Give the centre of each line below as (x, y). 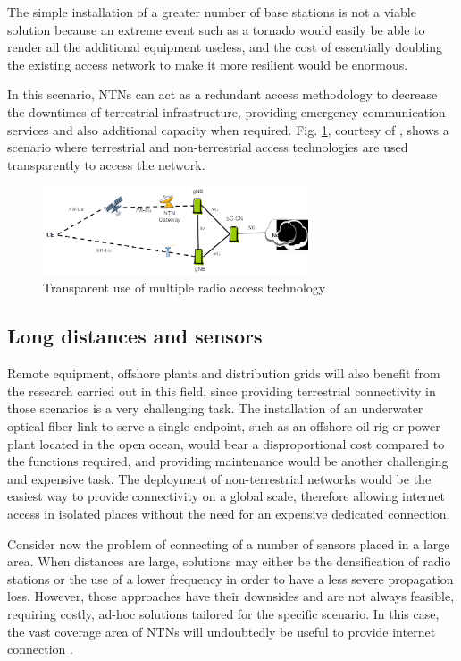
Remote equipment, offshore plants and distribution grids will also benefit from (224, 373)
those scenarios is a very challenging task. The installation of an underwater (215, 408)
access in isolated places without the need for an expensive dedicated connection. (229, 513)
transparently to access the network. (106, 164)
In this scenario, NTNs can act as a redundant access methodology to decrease (222, 94)
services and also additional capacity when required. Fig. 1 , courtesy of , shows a (228, 129)
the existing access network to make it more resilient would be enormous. (208, 64)
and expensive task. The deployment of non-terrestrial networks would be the (219, 478)
